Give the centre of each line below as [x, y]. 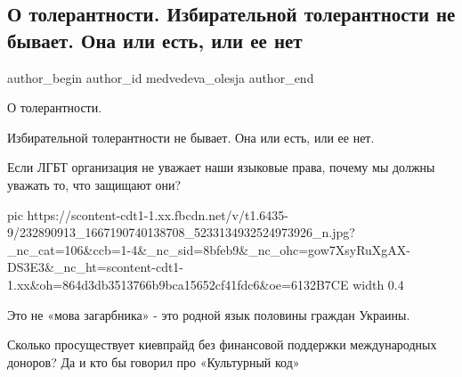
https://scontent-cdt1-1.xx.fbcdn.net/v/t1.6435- [158, 214]
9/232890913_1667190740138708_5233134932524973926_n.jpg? [181, 232]
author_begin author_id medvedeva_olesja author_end [161, 77]
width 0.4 [378, 284]
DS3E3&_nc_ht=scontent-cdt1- [96, 267]
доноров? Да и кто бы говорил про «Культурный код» [154, 361]
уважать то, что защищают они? [94, 184]
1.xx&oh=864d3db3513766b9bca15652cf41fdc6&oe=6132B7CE [178, 284]
